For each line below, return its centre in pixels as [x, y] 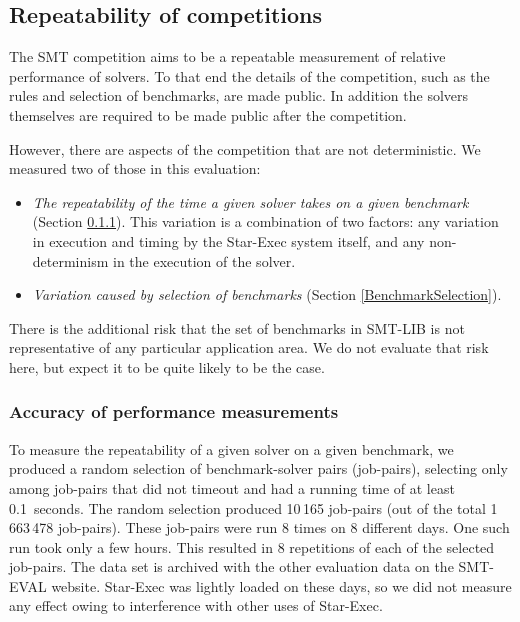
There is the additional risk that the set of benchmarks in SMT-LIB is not [237, 327]
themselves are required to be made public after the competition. [208, 114]
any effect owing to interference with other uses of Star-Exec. [196, 605]
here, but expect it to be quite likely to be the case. [167, 366]
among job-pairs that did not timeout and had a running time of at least [232, 487]
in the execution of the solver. [204, 260]
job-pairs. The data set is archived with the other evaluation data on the [231, 566]
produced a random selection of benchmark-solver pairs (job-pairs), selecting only [258, 468]
